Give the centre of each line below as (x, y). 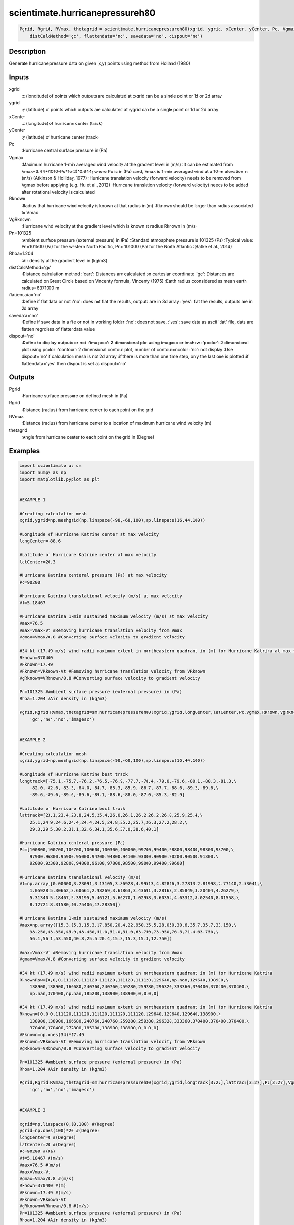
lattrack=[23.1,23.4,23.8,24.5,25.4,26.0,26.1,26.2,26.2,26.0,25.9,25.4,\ (111, 815)
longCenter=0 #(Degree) (48, 1138)
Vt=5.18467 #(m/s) (41, 1158)
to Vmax (30, 212)
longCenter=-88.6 (40, 541)
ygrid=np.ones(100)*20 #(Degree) (60, 1131)
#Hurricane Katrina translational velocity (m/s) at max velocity (101, 596)
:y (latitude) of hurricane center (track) (60, 137)
